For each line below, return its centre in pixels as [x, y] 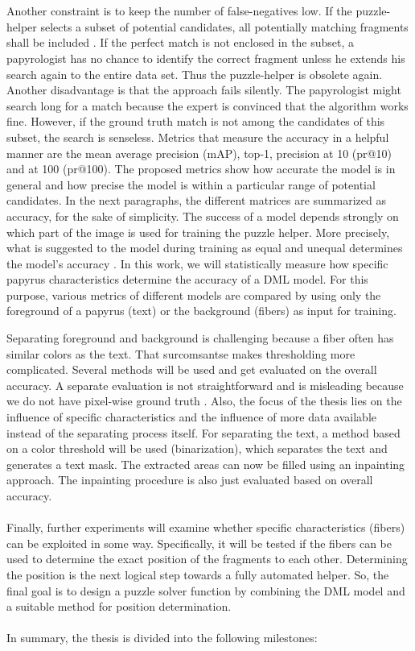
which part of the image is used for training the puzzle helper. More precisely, [198, 232]
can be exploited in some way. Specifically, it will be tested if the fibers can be [199, 543]
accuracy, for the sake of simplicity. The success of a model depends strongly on [203, 216]
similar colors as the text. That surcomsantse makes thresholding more [181, 353]
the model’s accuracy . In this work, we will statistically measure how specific [197, 263]
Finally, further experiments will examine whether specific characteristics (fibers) [206, 527]
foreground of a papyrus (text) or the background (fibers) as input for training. [201, 311]
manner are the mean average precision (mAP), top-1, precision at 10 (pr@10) [199, 153]
